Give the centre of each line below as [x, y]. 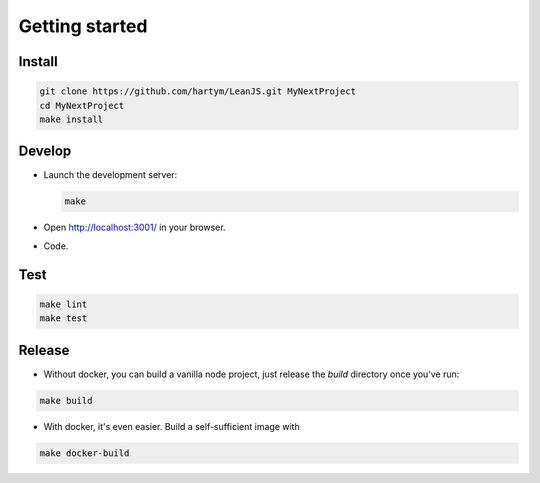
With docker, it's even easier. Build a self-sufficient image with [171, 426]
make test [63, 318]
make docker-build [84, 453]
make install [71, 119]
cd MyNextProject [82, 105]
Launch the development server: [110, 175]
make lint [63, 304]
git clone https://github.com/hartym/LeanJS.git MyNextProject [198, 91]
